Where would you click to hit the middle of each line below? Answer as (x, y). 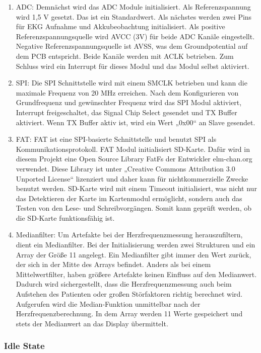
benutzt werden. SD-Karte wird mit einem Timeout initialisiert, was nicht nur (136, 188)
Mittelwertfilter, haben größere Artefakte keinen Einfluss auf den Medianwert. (136, 274)
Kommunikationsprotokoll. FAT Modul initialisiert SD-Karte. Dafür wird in (133, 149)
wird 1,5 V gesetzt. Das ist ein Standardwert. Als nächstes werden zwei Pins (134, 16)
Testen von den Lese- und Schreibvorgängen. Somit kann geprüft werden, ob (134, 208)
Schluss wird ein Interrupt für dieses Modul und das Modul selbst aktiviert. (133, 66)
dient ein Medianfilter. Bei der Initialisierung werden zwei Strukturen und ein (136, 245)
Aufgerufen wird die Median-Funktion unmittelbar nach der (108, 303)
